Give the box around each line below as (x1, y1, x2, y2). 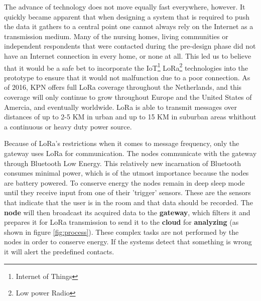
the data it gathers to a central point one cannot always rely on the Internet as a (4, 21, 253, 32)
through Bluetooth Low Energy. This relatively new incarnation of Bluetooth (4, 158, 241, 168)
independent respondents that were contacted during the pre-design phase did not (4, 41, 256, 51)
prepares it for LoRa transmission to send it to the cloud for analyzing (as (4, 217, 239, 227)
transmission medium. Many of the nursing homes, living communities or (4, 31, 228, 41)
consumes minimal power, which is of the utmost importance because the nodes (4, 168, 249, 178)
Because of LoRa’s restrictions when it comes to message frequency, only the (4, 138, 239, 148)
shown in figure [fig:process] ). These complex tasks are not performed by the (4, 226, 239, 237)
